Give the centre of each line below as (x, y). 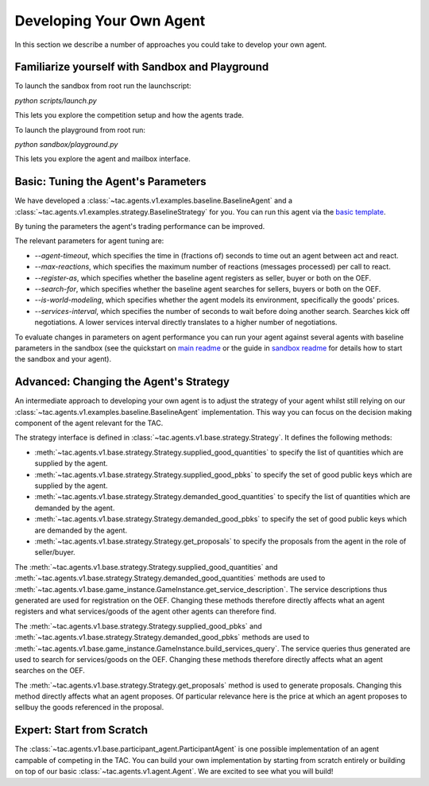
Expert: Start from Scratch (81, 730)
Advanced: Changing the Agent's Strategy (122, 382)
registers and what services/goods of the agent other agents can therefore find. (146, 611)
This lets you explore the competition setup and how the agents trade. (129, 115)
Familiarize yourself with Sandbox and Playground (142, 67)
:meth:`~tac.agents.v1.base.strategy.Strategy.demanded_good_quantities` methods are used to (170, 578)
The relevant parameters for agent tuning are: (89, 241)
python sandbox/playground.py (66, 145)
